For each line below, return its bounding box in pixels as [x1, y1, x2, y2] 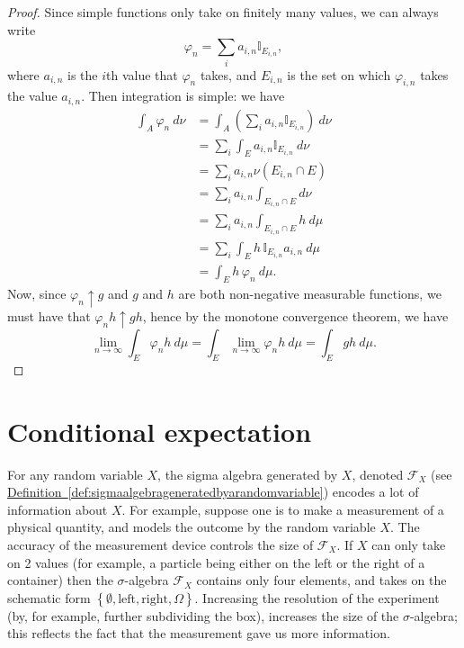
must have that [7, 306, 91, 325]
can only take [371, 535, 446, 554]
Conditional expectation [7, 412, 312, 449]
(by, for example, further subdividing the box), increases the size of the [7, 606, 399, 625]
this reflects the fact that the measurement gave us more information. [7, 624, 390, 643]
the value [7, 86, 58, 105]
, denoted [352, 464, 404, 483]
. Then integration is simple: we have [81, 86, 285, 105]
